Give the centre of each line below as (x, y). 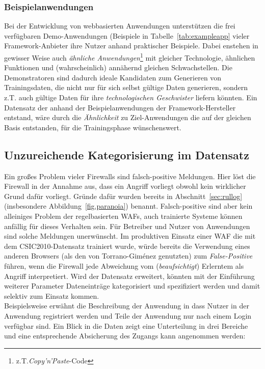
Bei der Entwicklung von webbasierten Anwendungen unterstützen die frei (120, 26)
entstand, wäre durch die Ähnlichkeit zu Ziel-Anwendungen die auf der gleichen (128, 117)
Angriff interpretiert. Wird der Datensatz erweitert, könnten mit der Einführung (129, 276)
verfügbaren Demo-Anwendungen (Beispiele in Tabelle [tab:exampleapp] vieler (127, 35)
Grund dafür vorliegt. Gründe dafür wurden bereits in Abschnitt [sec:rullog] (123, 196)
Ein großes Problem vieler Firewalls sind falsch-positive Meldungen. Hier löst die (130, 176)
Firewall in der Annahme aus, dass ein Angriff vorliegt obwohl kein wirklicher (125, 186)
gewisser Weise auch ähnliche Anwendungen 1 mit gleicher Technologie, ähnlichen (130, 57)
